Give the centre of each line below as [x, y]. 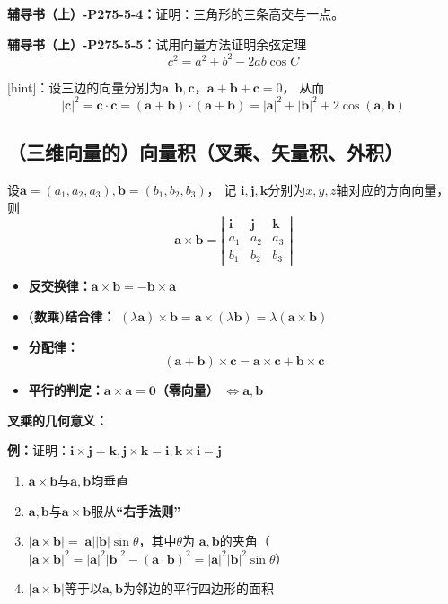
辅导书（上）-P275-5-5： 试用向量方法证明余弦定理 [157, 44]
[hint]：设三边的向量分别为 [85, 87]
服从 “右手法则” [136, 510]
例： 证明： [39, 450]
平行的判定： [66, 390]
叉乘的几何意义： [57, 420]
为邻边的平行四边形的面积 [198, 588]
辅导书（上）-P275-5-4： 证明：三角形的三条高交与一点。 [176, 13]
